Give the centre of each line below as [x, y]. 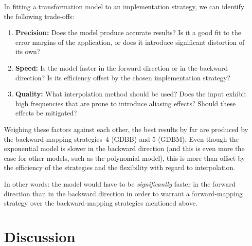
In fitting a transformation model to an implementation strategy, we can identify [124, 6]
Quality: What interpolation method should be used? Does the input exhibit [131, 94]
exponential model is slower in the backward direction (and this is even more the [124, 148]
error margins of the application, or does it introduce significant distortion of [130, 42]
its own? [28, 51]
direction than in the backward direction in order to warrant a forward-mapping [123, 193]
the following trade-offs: [39, 16]
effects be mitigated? [46, 113]
